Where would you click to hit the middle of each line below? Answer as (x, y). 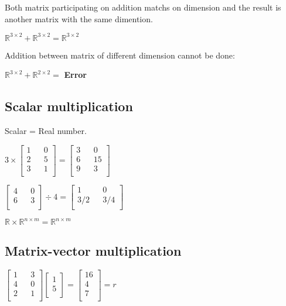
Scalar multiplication (69, 106)
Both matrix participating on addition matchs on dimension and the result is (143, 7)
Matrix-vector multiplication (93, 250)
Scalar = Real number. (46, 131)
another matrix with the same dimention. (79, 18)
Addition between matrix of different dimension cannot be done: (120, 55)
